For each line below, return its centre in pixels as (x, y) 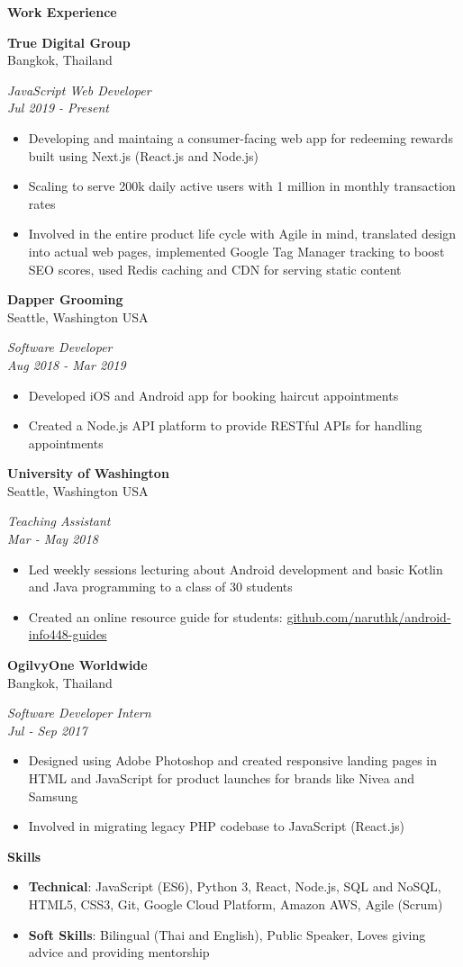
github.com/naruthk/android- (369, 616)
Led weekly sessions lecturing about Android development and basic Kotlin (236, 569)
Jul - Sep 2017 (47, 730)
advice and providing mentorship (119, 952)
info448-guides (68, 634)
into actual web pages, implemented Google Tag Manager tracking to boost (236, 251)
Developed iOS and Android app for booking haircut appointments (213, 395)
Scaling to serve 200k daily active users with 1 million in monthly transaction (242, 186)
